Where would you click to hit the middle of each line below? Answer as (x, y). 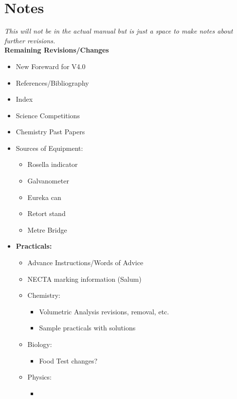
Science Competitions (48, 115)
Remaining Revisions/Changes (57, 50)
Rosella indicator (53, 164)
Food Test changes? (68, 360)
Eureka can (44, 197)
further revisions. (30, 40)
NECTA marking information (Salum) (84, 279)
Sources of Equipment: (49, 148)
